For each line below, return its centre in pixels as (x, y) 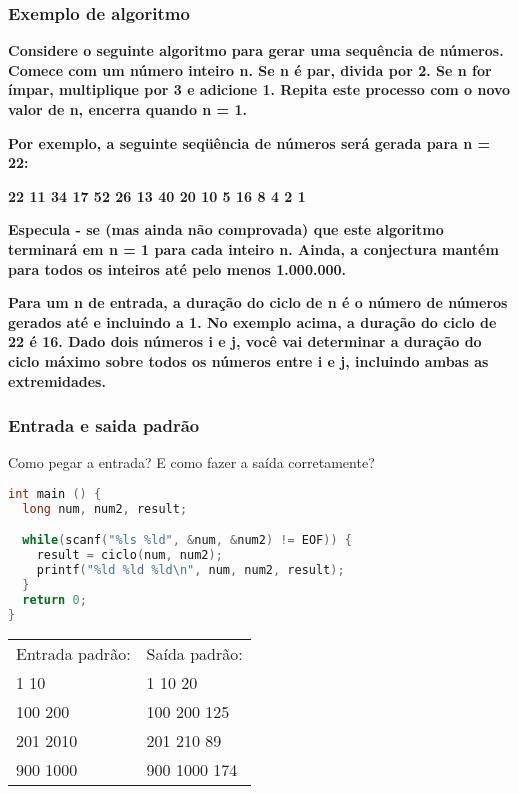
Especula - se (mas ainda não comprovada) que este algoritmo (226, 229)
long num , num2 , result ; (105, 508)
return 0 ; (54, 599)
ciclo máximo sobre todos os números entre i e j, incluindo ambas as (248, 360)
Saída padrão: (194, 653)
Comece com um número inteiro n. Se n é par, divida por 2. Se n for (250, 69)
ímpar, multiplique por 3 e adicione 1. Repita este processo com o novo (259, 89)
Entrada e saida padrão (104, 425)
